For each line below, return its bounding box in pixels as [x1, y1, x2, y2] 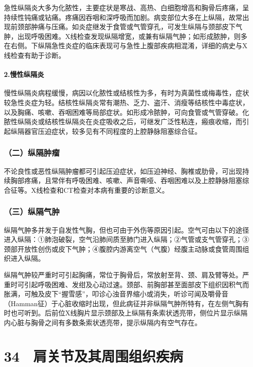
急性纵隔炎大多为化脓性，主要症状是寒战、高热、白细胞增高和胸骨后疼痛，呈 [4, 2, 249, 12]
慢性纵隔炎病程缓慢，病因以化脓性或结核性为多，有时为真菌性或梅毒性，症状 [4, 88, 249, 98]
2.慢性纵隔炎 [4, 69, 44, 79]
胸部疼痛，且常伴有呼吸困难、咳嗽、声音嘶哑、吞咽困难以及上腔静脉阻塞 [10, 175, 242, 185]
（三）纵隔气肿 [4, 205, 60, 218]
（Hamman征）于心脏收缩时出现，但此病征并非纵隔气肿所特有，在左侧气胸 [4, 298, 242, 308]
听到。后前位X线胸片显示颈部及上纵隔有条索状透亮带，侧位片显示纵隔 [24, 308, 248, 318]
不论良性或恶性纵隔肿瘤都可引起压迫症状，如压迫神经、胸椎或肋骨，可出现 [4, 165, 242, 176]
